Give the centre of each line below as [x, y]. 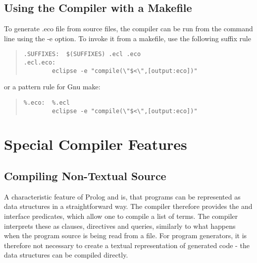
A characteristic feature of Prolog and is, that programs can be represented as [122, 196]
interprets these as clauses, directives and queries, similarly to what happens [120, 226]
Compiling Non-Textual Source [85, 176]
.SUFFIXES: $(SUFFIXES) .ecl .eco [82, 54]
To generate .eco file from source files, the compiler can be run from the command [128, 29]
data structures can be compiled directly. [66, 255]
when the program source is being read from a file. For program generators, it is [126, 235]
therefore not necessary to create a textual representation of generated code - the [127, 245]
